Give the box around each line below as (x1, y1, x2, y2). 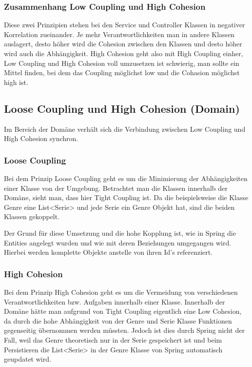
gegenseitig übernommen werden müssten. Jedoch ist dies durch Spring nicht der (4, 325, 245, 335)
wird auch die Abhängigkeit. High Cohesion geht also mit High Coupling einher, (4, 48, 243, 58)
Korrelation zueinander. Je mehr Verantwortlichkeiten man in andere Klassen (4, 29, 235, 39)
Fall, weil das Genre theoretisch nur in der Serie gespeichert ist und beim (4, 334, 222, 345)
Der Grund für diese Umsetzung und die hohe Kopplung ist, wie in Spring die (4, 227, 236, 238)
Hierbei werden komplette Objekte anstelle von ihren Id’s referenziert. (4, 247, 213, 257)
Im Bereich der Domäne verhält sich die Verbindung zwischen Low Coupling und (4, 123, 246, 134)
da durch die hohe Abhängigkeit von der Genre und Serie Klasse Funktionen (4, 315, 232, 326)
